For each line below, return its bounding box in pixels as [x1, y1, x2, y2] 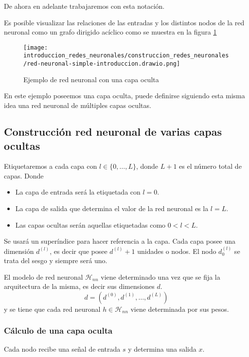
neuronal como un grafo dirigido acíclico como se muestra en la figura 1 [4, 27, 217, 37]
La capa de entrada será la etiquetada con [15, 187, 141, 197]
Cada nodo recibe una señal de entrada [4, 343, 121, 354]
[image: [23, 44, 48, 51]
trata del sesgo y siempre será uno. [4, 255, 107, 266]
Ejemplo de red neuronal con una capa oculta [23, 74, 159, 84]
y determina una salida [128, 343, 196, 354]
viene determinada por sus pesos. [130, 303, 229, 314]
